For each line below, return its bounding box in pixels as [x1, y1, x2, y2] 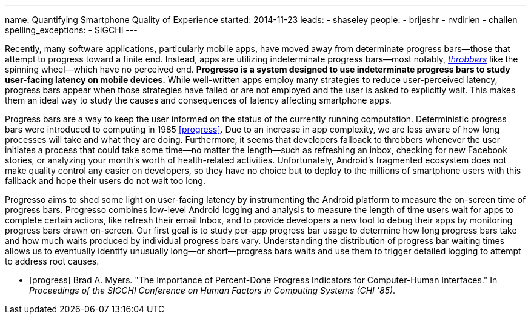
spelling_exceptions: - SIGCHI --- [5, 25, 138, 35]
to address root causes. [5, 256, 99, 266]
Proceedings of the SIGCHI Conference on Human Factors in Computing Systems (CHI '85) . [29, 285, 396, 295]
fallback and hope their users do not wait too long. [5, 176, 205, 186]
